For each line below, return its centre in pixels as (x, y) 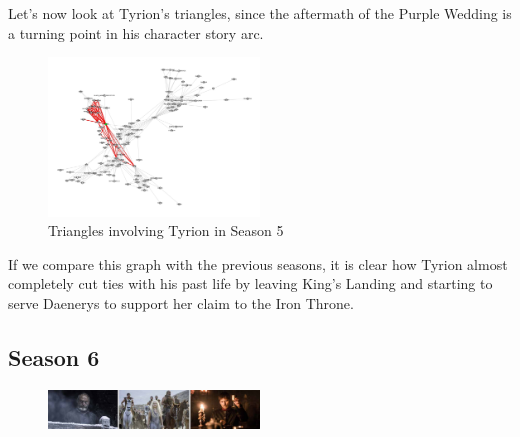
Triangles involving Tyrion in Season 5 (166, 230)
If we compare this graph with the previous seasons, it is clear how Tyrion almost (258, 263)
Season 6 (54, 356)
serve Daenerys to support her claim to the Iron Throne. (181, 302)
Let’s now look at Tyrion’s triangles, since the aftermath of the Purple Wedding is (260, 13)
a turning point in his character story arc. (136, 32)
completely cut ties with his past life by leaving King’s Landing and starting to (250, 283)
